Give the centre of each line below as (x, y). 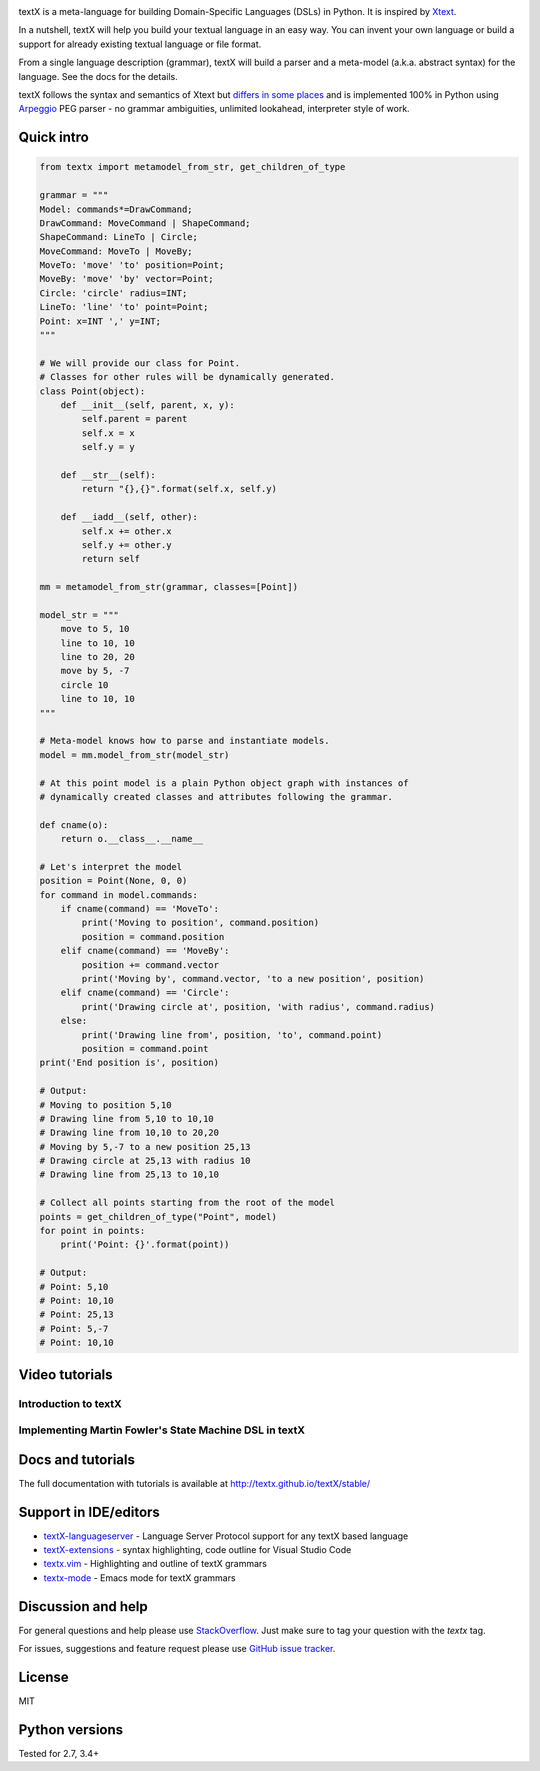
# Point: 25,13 (76, 1314)
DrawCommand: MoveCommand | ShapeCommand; (145, 223)
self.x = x (108, 433)
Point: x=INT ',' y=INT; (100, 321)
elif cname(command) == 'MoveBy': (145, 951)
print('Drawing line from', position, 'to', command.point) (232, 1034)
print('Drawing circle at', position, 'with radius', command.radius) (258, 1006)
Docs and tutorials (76, 1459)
